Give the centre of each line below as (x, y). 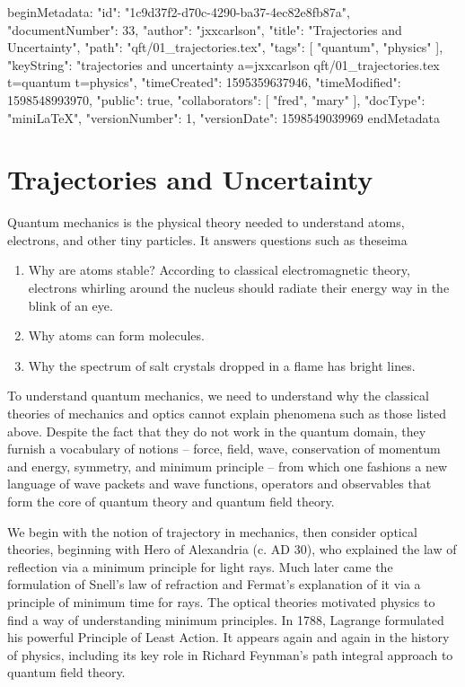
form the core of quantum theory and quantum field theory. (171, 501)
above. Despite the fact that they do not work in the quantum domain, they (217, 431)
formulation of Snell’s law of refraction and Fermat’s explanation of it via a (214, 584)
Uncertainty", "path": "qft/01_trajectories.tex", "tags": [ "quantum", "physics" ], (225, 47)
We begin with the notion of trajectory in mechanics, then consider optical (212, 531)
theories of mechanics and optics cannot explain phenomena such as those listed (227, 414)
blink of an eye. (70, 305)
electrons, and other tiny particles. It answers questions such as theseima (207, 239)
